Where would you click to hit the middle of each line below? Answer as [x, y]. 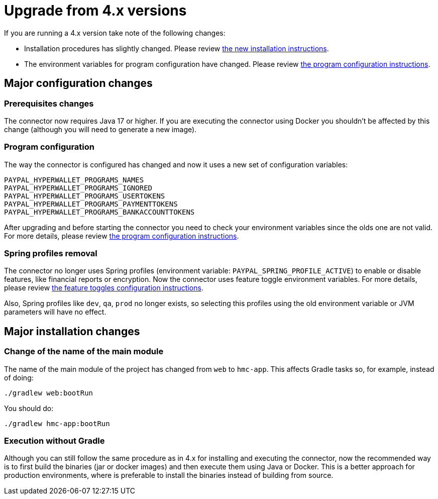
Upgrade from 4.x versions [95, 11]
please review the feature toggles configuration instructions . [104, 288]
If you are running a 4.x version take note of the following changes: [115, 33]
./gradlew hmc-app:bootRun [57, 423]
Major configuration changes [78, 83]
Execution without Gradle [54, 441]
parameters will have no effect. [55, 312]
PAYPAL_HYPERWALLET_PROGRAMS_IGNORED [78, 188]
